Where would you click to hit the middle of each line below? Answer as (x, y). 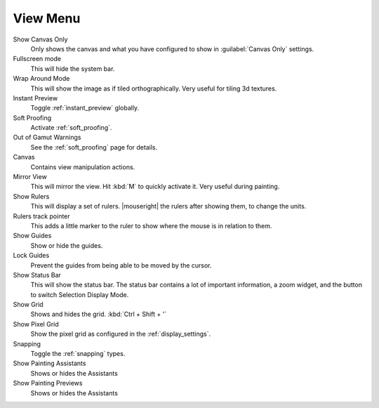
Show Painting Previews (48, 383)
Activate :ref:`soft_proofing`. (71, 128)
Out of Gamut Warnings (47, 138)
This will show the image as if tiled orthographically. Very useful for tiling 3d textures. (154, 88)
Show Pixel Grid (36, 324)
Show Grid (28, 305)
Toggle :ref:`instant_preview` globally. (85, 108)
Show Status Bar (37, 275)
